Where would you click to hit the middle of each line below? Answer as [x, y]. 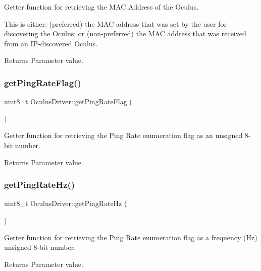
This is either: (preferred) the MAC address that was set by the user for [115, 23]
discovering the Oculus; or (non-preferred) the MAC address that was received [125, 33]
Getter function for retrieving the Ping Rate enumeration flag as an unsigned [123, 135]
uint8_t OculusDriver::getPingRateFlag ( [68, 101]
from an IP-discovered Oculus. [51, 43]
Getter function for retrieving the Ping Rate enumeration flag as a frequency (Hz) [131, 237]
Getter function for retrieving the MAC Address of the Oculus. [101, 7]
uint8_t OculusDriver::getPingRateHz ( [66, 203]
